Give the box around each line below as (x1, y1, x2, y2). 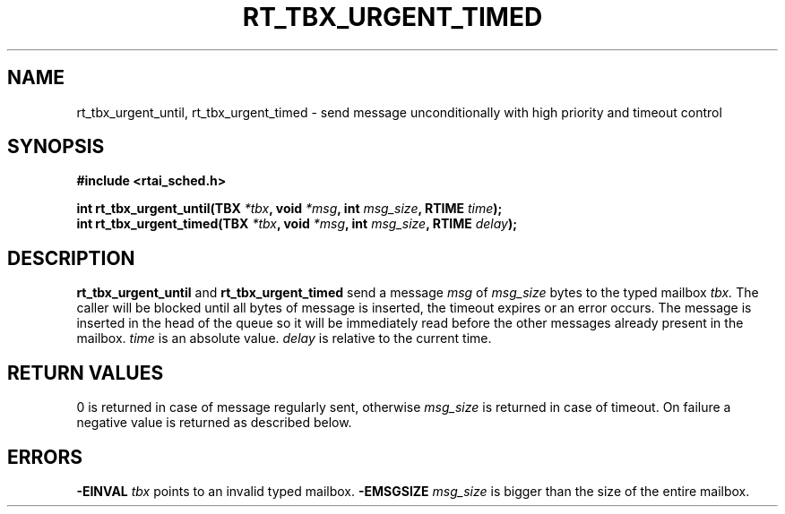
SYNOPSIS (7, 135, 105, 158)
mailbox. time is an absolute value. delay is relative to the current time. (76, 330, 492, 347)
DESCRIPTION (7, 246, 135, 270)
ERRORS (7, 445, 83, 468)
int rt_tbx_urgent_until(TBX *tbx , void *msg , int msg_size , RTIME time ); (76, 201, 503, 217)
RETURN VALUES (7, 361, 164, 384)
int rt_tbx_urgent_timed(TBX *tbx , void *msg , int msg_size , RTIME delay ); (76, 216, 518, 232)
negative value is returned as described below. (76, 415, 352, 431)
